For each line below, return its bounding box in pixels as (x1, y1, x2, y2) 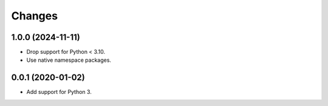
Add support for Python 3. (26, 88, 92, 96)
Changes (11, 9, 58, 22)
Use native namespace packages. (26, 56, 112, 64)
